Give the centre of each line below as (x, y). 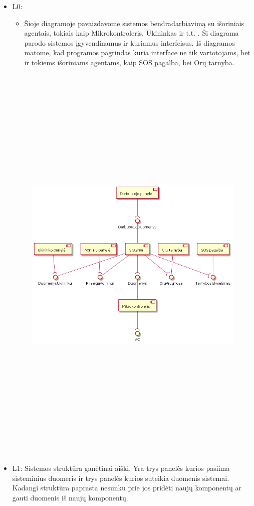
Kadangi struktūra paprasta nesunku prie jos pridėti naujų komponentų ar (127, 488)
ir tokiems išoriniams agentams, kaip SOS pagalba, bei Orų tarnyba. (129, 62)
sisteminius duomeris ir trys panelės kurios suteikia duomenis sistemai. (121, 478)
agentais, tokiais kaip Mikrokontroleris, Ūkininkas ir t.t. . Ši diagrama (132, 33)
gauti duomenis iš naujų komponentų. (70, 497)
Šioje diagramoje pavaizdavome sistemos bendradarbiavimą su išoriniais (134, 23)
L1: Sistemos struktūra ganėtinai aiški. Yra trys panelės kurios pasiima (121, 468)
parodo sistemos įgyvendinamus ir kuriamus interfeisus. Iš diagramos (130, 42)
